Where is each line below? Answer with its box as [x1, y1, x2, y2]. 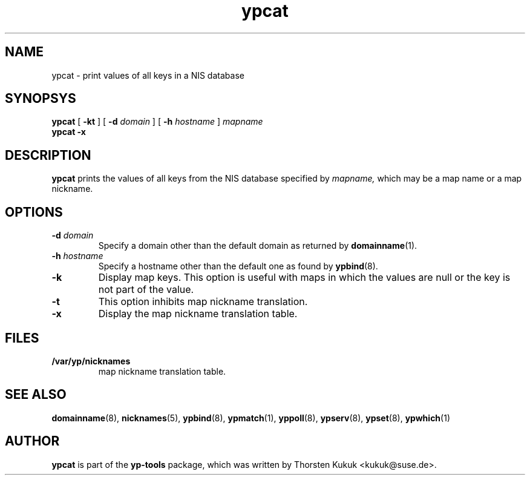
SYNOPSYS [5, 91, 76, 107]
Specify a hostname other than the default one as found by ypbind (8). [98, 261, 378, 272]
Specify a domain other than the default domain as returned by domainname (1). [98, 240, 417, 251]
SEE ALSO [5, 387, 67, 403]
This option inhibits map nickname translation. [98, 295, 308, 308]
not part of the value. [98, 283, 194, 296]
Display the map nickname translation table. [98, 307, 298, 320]
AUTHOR [5, 433, 60, 449]
